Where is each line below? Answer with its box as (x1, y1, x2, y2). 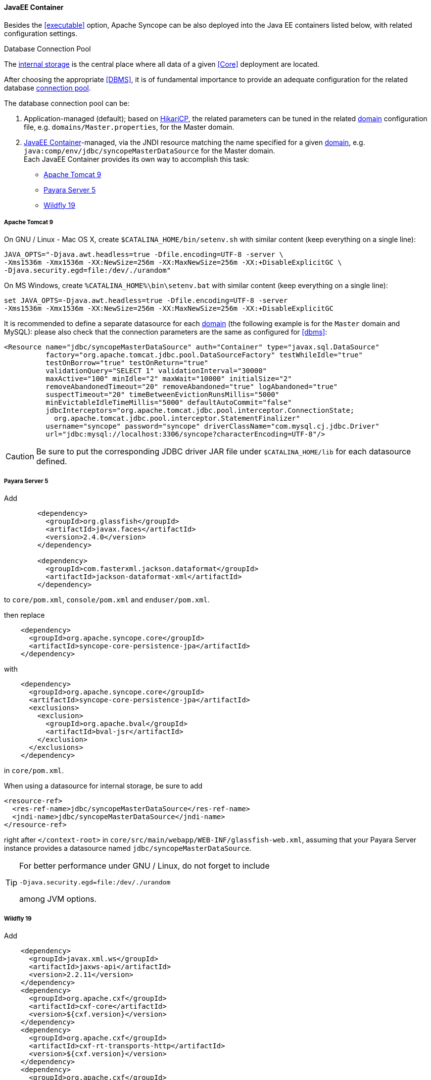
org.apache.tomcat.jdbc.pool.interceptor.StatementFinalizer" (54, 414, 300, 423)
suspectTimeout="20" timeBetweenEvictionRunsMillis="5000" (46, 391, 280, 399)
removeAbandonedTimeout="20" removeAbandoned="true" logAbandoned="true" (46, 383, 338, 391)
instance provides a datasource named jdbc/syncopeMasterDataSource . (4, 844, 252, 853)
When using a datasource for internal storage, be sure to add (4, 782, 203, 790)
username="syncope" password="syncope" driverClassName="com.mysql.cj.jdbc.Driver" (46, 422, 380, 431)
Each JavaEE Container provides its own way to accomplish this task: (24, 154, 249, 163)
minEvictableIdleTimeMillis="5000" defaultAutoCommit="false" (46, 398, 292, 407)
